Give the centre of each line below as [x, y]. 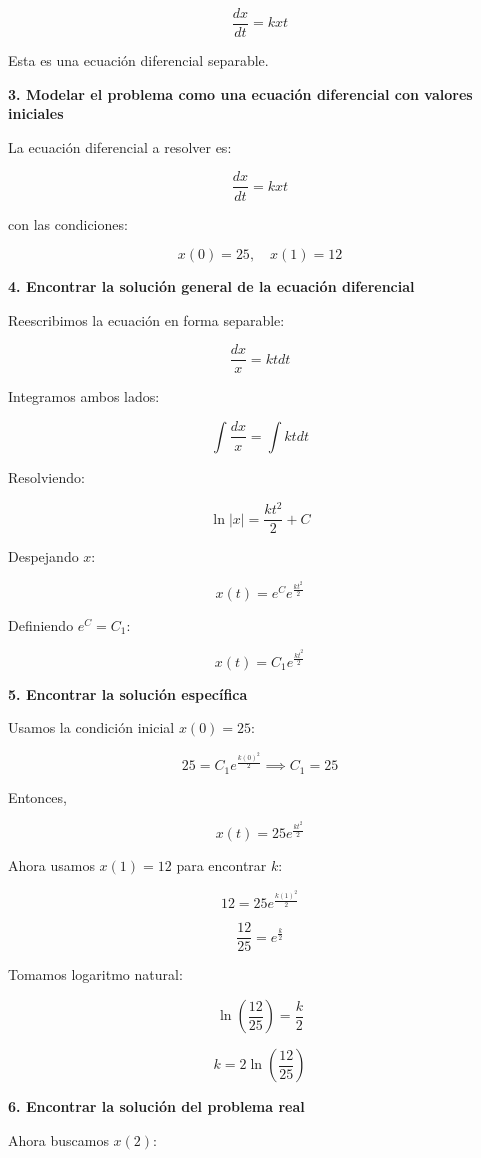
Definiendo [41, 624]
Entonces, [37, 796]
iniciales [36, 113]
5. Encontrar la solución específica [128, 693]
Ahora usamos [51, 865]
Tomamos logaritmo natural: [95, 974]
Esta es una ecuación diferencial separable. [138, 60]
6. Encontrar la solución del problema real [156, 1106]
